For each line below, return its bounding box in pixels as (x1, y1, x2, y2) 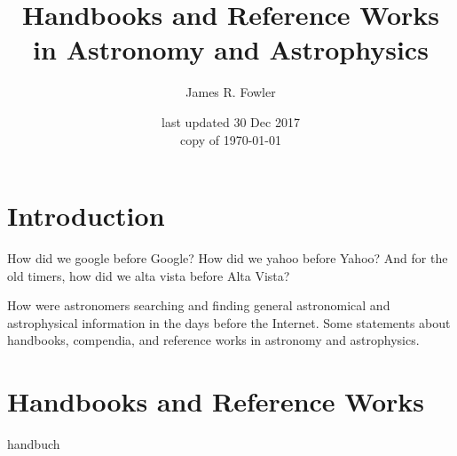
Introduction (7, 197, 165, 234)
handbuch (7, 435, 60, 453)
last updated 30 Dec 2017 (162, 112, 300, 131)
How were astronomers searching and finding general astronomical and (7, 296, 390, 315)
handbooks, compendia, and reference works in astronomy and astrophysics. (7, 331, 420, 349)
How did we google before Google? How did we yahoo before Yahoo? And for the (7, 249, 448, 268)
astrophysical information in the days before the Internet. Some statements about (7, 313, 451, 332)
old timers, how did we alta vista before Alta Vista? (7, 266, 290, 284)
